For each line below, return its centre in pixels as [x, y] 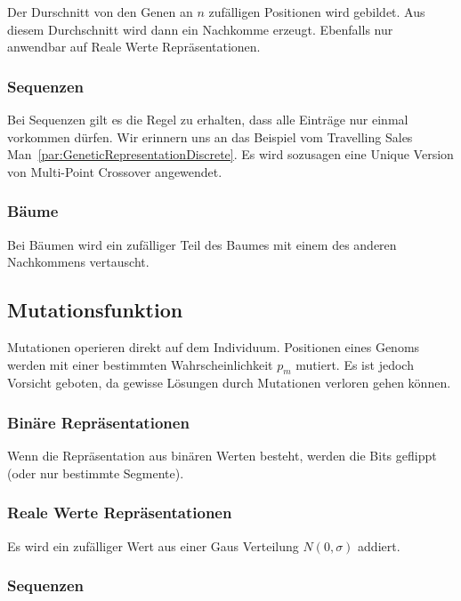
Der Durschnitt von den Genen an [100, 12]
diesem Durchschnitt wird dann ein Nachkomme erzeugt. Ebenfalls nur [200, 29]
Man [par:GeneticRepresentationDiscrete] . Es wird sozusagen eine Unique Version [230, 154]
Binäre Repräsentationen [98, 422]
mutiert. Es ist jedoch [355, 364]
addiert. [379, 545]
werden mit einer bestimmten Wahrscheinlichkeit [140, 364]
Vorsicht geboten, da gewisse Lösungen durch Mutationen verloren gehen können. [229, 383]
